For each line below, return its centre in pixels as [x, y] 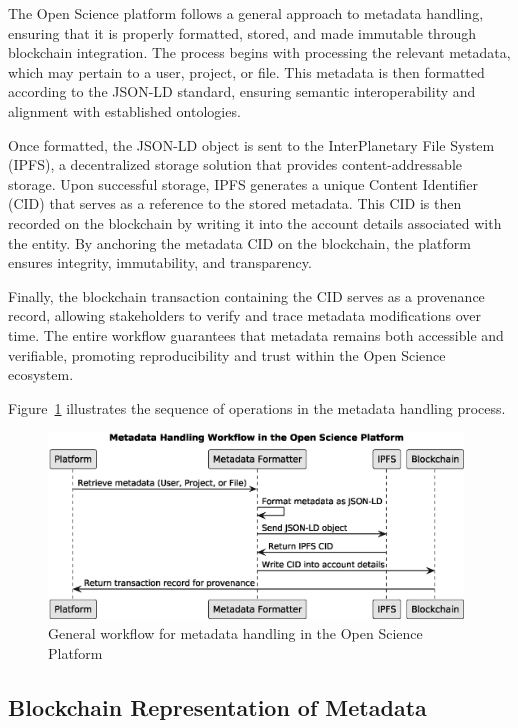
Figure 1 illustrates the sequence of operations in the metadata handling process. [257, 407]
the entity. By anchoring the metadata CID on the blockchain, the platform [239, 242]
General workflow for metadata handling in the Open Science [235, 632]
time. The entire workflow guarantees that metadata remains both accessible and [256, 334]
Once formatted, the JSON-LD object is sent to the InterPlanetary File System [251, 144]
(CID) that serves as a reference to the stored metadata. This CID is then [235, 203]
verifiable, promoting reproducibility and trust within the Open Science [227, 354]
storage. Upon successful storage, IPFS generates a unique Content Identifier [243, 183]
